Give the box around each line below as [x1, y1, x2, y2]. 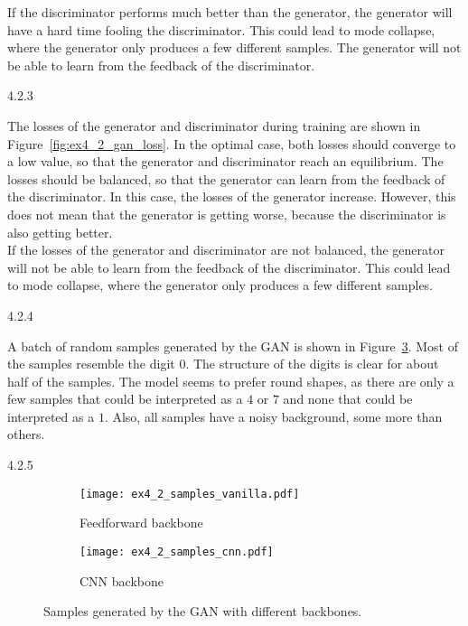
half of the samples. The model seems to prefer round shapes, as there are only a [7, 371, 454, 390]
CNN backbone [80, 571, 164, 590]
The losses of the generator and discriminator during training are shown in [7, 116, 421, 135]
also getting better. [7, 222, 113, 241]
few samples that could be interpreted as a [7, 389, 243, 408]
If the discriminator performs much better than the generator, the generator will [7, 3, 453, 21]
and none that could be [283, 389, 413, 408]
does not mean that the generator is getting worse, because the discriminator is [7, 204, 446, 223]
